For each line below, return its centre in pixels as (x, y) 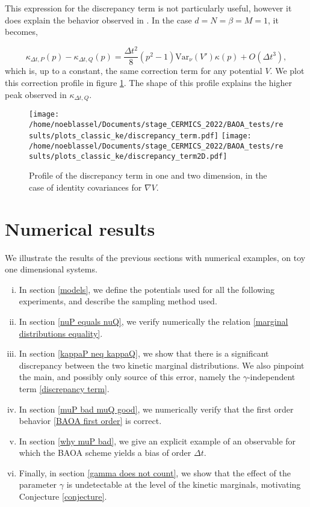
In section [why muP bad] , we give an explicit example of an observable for (157, 441)
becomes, (21, 32)
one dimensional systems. (51, 269)
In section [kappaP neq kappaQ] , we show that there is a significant (144, 353)
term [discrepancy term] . (64, 388)
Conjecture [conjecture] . (63, 496)
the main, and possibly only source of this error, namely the (130, 377)
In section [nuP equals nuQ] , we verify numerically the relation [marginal (153, 321)
